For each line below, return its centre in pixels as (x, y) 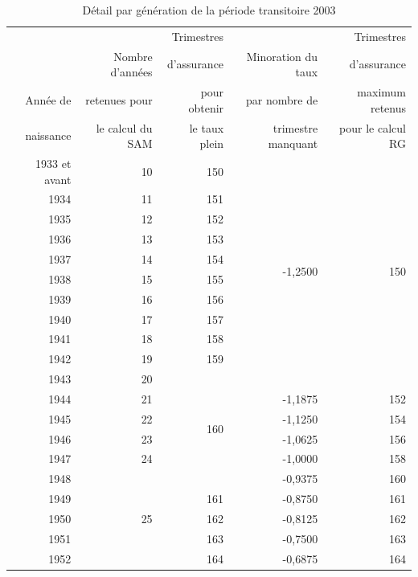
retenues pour (119, 99)
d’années (131, 72)
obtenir (206, 107)
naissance (48, 135)
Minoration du (282, 56)
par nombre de (282, 99)
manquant (293, 143)
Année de (48, 99)
